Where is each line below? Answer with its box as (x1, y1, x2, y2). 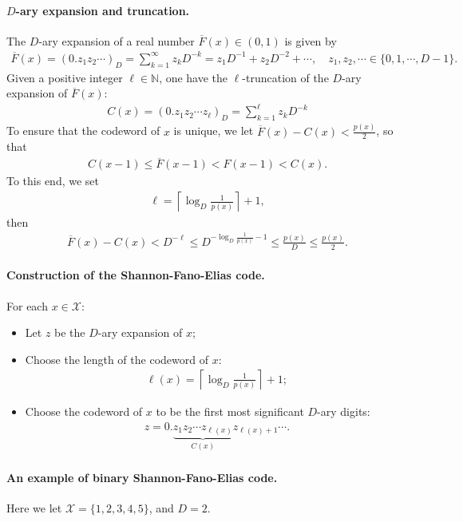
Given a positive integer (6, 69, 123, 85)
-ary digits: (317, 403, 370, 420)
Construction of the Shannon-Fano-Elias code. (6, 267, 265, 283)
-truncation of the (242, 69, 329, 85)
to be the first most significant (156, 403, 304, 420)
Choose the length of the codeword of (25, 350, 208, 367)
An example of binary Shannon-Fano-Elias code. (6, 469, 278, 485)
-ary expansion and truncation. (15, 2, 190, 18)
